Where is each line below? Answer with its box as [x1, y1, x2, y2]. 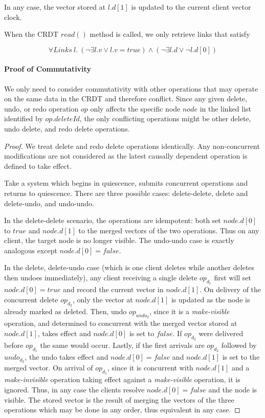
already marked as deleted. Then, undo [4, 306, 127, 317]
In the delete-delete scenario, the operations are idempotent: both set [4, 215, 221, 226]
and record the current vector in [63, 284, 164, 295]
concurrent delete [4, 294, 58, 304]
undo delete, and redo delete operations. [4, 123, 130, 134]
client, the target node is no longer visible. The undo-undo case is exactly [4, 235, 234, 246]
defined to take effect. [4, 160, 72, 171]
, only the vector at [72, 294, 133, 304]
